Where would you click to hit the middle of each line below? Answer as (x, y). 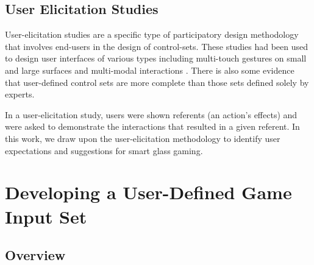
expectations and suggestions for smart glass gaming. (104, 150)
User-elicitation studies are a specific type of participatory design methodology (152, 34)
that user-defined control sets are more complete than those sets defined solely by (157, 82)
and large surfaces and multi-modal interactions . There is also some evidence (150, 70)
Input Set (46, 216)
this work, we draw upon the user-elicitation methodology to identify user (143, 138)
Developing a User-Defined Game (148, 192)
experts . (20, 94)
